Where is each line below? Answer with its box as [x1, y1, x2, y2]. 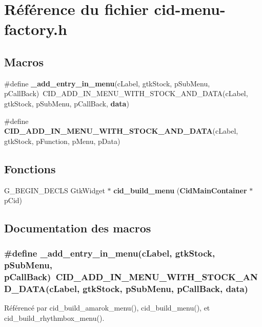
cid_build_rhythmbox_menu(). [4, 313, 105, 323]
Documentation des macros [4, 220, 151, 236]
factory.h [4, 19, 67, 40]
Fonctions [4, 160, 56, 176]
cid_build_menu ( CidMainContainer [113, 185, 247, 195]
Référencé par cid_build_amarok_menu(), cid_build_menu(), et [4, 302, 210, 313]
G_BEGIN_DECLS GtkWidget [4, 185, 105, 195]
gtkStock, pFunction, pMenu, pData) [4, 135, 120, 146]
